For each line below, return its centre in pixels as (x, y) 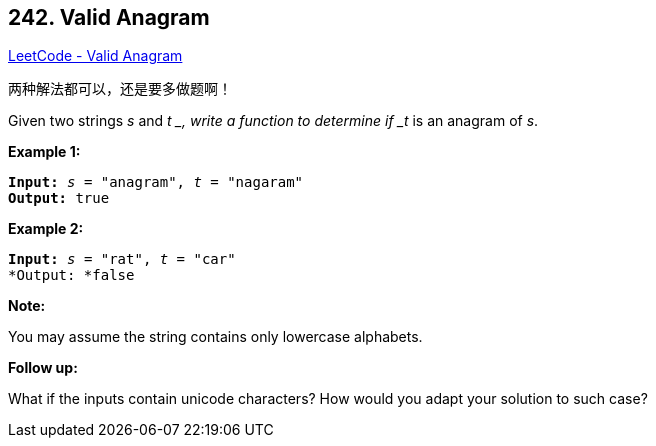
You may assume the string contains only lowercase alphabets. (215, 337)
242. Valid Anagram (109, 17)
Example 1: (44, 152)
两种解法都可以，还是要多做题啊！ (120, 89)
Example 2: (46, 229)
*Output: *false (71, 275)
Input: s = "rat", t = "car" (122, 259)
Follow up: (43, 368)
